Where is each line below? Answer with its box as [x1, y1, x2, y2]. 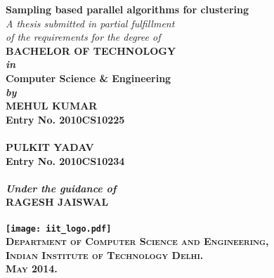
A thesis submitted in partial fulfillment [6, 15, 175, 30]
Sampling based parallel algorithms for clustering [6, 2, 249, 16]
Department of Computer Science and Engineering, [6, 234, 269, 249]
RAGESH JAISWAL [6, 194, 109, 209]
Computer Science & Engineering [6, 70, 171, 85]
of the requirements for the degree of [6, 29, 161, 44]
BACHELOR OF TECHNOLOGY [6, 43, 176, 58]
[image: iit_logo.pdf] [6, 223, 112, 234]
